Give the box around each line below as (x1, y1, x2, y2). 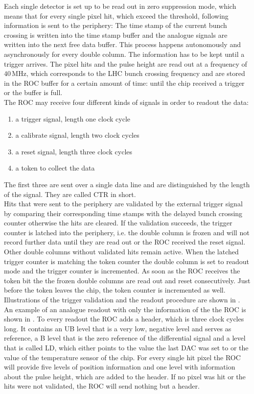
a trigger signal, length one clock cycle (15, 113, 131, 123)
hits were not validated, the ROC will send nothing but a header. (4, 381, 200, 391)
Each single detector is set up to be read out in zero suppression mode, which (4, 1, 236, 11)
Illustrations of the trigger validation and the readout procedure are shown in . (4, 295, 240, 305)
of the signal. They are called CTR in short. (4, 189, 136, 199)
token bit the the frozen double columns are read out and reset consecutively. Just (4, 275, 251, 285)
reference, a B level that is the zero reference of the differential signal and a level (4, 333, 246, 343)
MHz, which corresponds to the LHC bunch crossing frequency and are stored (12, 68, 245, 78)
